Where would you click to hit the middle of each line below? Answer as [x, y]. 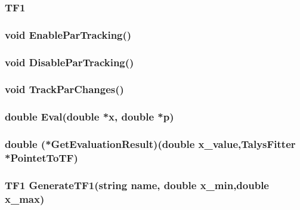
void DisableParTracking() [69, 62]
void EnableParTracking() [68, 34]
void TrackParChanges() [64, 89]
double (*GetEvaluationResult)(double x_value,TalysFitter [150, 144]
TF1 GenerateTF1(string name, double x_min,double [137, 185]
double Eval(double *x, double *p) [89, 117]
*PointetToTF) [41, 158]
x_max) [25, 198]
